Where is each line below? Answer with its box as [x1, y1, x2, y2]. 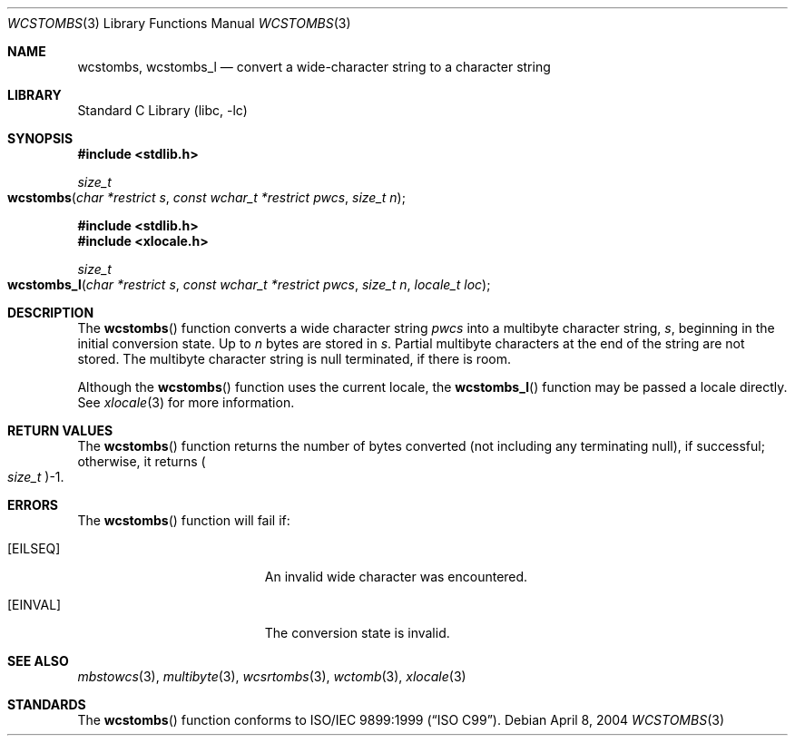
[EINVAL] [7, 597, 62, 612]
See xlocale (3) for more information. [77, 395, 295, 410]
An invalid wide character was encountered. [264, 569, 528, 584]
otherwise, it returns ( [77, 454, 206, 469]
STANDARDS [7, 697, 86, 712]
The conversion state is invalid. [264, 625, 450, 640]
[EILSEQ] [7, 541, 61, 556]
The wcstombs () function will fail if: [77, 513, 290, 528]
